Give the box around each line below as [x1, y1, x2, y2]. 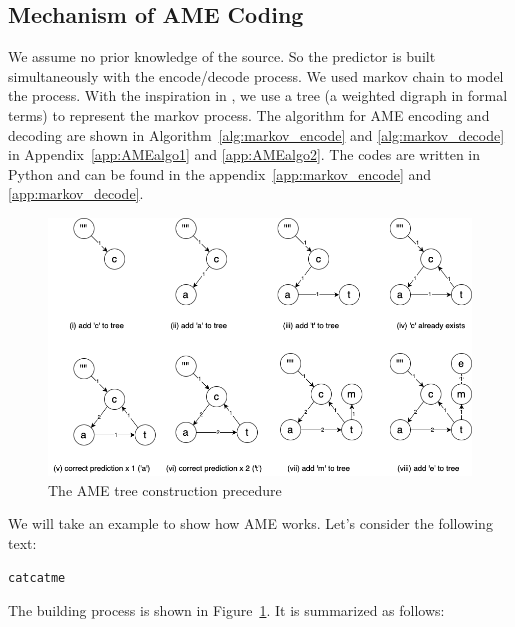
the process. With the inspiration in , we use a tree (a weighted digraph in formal [8, 85, 508, 106]
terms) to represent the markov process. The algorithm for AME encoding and [8, 104, 490, 125]
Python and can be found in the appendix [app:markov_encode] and [8, 163, 432, 184]
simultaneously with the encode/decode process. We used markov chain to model [8, 65, 504, 86]
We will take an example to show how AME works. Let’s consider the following [8, 513, 493, 534]
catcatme [8, 570, 66, 585]
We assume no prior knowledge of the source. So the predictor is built [8, 46, 436, 67]
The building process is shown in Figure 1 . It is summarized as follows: [8, 600, 445, 621]
